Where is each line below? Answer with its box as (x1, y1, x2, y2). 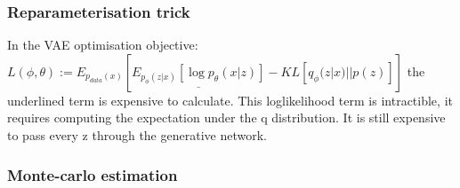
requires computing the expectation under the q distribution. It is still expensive (7, 108, 446, 127)
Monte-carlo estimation (7, 163, 178, 185)
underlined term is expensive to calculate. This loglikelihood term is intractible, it (7, 90, 453, 109)
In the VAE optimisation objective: (7, 35, 198, 54)
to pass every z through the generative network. (7, 126, 267, 144)
